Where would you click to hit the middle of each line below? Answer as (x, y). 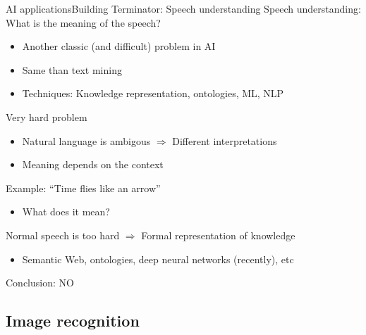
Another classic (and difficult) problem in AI (119, 46)
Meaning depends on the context (93, 164)
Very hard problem (47, 116)
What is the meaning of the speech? (83, 22)
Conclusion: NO (40, 283)
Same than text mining (72, 69)
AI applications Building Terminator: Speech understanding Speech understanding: (183, 8)
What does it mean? (66, 211)
